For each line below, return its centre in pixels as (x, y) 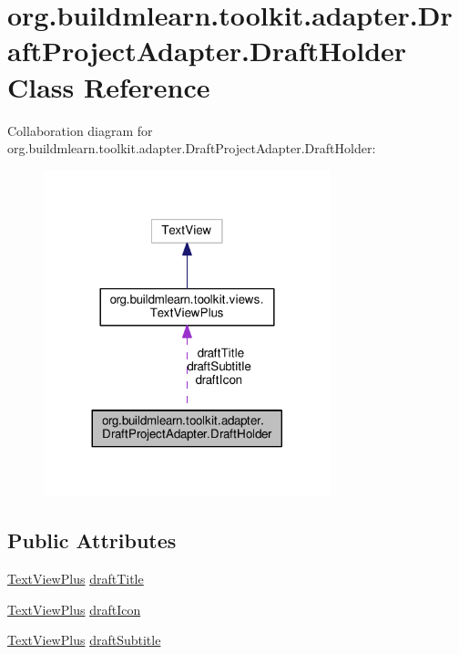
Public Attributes (92, 540)
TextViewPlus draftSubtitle (84, 640)
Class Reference (109, 86)
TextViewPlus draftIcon (74, 609)
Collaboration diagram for (80, 130)
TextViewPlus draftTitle (76, 578)
